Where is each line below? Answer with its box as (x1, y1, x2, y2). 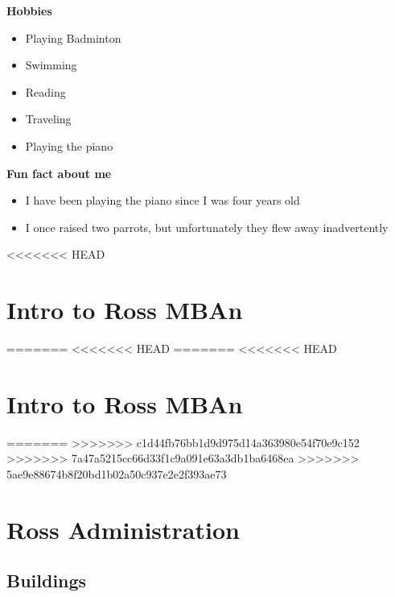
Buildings (6, 568, 87, 593)
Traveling (25, 110, 72, 127)
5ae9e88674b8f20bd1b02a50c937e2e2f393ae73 (6, 465, 227, 482)
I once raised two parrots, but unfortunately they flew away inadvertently (25, 218, 389, 235)
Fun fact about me (6, 164, 112, 181)
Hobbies (6, 2, 52, 19)
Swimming (25, 56, 77, 73)
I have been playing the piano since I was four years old (25, 192, 300, 209)
